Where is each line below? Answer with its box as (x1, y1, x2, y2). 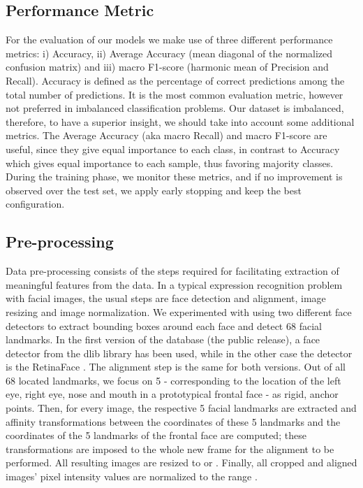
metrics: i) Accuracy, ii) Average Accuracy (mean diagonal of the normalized (6, 45, 333, 60)
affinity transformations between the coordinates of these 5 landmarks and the (6, 414, 341, 429)
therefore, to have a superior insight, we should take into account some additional (6, 114, 355, 129)
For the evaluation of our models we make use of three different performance (6, 32, 333, 47)
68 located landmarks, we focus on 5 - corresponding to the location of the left (6, 373, 341, 387)
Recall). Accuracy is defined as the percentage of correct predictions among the (6, 73, 345, 87)
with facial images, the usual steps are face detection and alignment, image (6, 291, 326, 306)
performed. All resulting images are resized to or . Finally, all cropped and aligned (6, 455, 357, 470)
